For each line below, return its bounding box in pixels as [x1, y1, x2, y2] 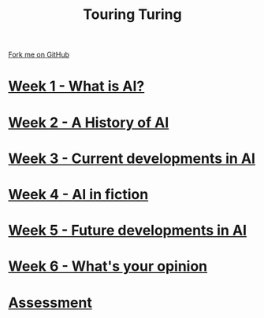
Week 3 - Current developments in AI [8, 150, 256, 167]
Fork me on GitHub [8, 50, 69, 60]
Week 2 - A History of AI [8, 113, 169, 131]
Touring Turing [82, 6, 183, 24]
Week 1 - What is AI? [8, 77, 145, 95]
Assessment [8, 294, 92, 312]
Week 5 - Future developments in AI [8, 222, 247, 239]
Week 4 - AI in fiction [8, 185, 149, 203]
